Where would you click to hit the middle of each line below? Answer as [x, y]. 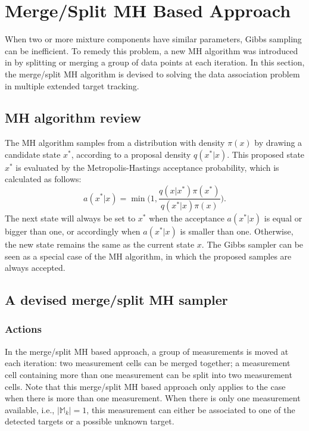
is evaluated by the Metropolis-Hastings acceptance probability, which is [147, 167]
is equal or [283, 218]
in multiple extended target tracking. [72, 85]
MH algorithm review [73, 118]
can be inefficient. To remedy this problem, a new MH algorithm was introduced [152, 50]
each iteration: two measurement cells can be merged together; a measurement [148, 363]
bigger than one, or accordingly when [73, 231]
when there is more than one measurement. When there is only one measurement [153, 398]
